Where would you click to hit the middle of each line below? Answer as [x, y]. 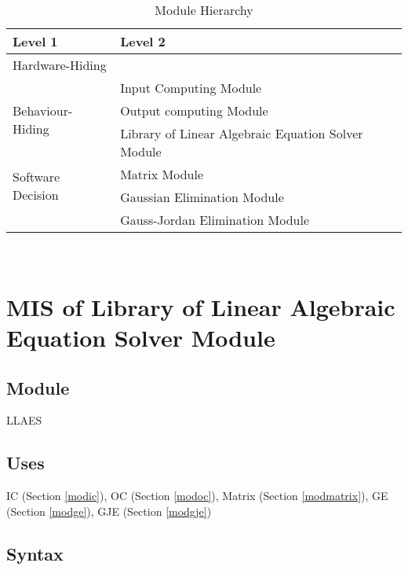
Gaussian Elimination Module [202, 197]
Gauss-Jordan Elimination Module [215, 220]
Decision [36, 195]
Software [36, 177]
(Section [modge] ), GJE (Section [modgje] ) [109, 511]
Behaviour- [43, 110]
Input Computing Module [191, 88]
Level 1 [35, 41]
